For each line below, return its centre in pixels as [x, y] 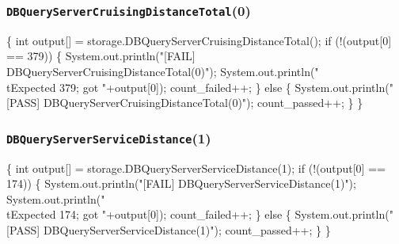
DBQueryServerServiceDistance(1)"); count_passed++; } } [187, 229]
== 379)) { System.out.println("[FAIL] [101, 56]
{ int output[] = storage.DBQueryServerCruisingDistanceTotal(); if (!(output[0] [199, 40]
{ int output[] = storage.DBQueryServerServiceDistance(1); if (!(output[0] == [196, 168]
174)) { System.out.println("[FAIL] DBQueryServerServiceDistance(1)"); [181, 183]
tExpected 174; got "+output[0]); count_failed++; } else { [149, 214]
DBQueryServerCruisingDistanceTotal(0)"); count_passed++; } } [203, 103]
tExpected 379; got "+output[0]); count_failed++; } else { [149, 87]
